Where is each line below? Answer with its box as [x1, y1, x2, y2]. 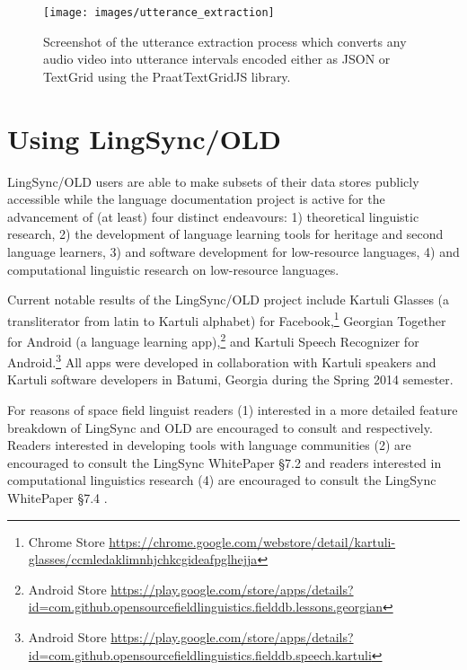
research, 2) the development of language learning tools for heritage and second [7, 225, 444, 243]
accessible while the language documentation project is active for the [7, 190, 385, 208]
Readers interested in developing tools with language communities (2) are [7, 436, 411, 454]
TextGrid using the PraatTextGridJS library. [43, 66, 291, 85]
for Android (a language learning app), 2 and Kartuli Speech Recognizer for [7, 329, 419, 350]
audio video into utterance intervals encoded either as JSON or [43, 49, 391, 68]
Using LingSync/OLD [7, 119, 281, 156]
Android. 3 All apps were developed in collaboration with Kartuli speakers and [7, 350, 436, 371]
